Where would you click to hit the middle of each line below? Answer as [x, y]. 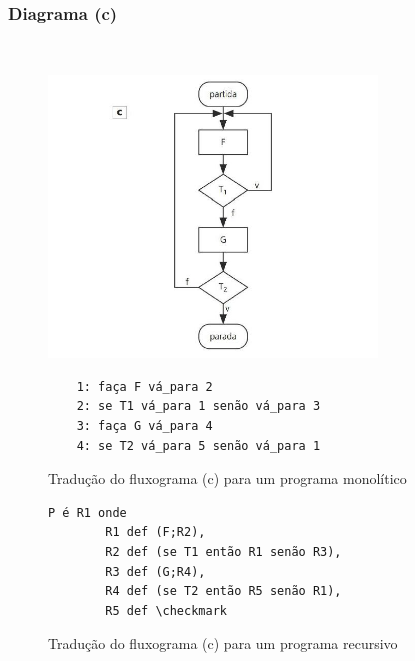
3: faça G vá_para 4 [144, 426]
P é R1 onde [87, 512]
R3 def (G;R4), [155, 571]
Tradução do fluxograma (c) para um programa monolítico [227, 478]
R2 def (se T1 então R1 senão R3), [223, 552]
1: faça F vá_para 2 [144, 386]
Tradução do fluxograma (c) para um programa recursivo [223, 643]
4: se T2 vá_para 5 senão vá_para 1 [198, 445]
